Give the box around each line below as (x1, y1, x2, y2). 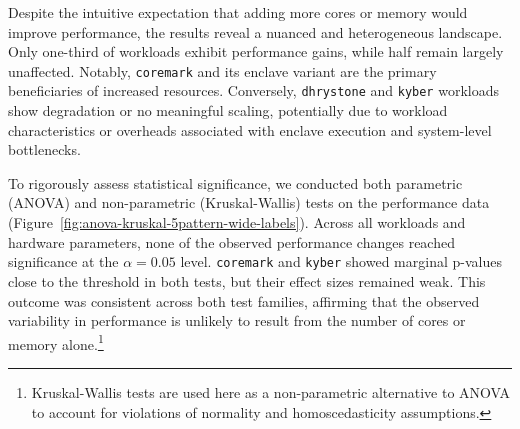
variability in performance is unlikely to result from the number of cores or (8, 310, 466, 331)
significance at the (8, 251, 119, 272)
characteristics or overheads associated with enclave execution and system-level (8, 119, 492, 140)
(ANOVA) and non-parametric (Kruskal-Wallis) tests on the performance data (8, 192, 490, 213)
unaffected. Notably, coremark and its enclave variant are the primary (8, 60, 437, 81)
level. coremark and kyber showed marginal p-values (180, 251, 502, 272)
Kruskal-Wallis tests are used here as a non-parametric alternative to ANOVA (31, 381, 511, 402)
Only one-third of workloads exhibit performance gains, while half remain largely (8, 41, 504, 62)
